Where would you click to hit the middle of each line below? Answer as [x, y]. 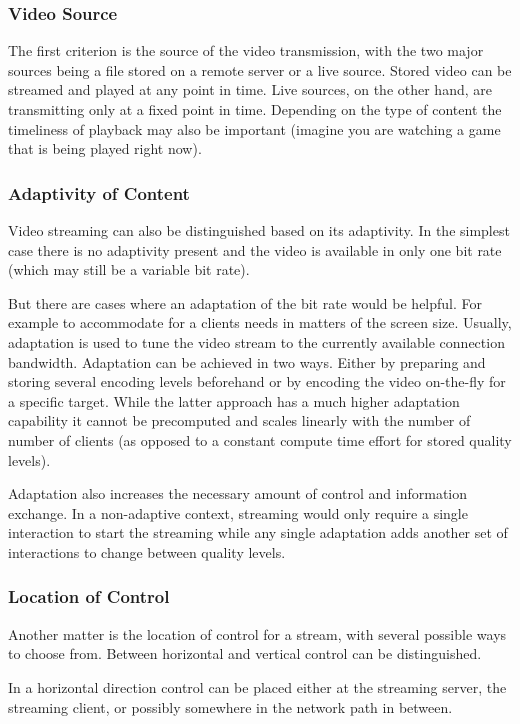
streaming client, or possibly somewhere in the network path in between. [230, 706]
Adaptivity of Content [99, 192]
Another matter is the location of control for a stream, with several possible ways [257, 633]
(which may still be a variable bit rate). [129, 269]
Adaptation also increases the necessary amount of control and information [238, 493]
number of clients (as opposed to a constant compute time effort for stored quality [260, 439]
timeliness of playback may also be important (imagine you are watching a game [254, 128]
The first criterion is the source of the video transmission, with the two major [246, 50]
